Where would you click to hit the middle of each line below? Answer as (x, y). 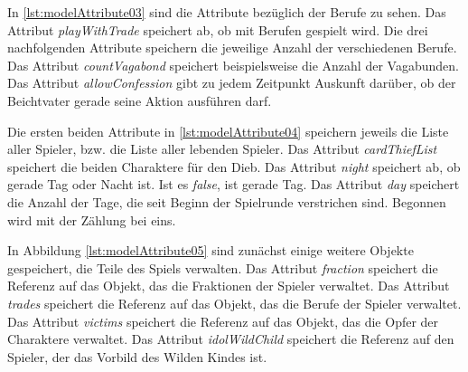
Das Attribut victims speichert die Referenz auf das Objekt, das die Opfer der (223, 321)
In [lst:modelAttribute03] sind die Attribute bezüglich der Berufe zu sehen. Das (227, 12)
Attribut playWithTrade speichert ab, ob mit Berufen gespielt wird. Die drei (218, 29)
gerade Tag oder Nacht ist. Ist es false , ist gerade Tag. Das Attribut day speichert (234, 184)
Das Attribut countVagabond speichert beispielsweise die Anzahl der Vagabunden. (233, 65)
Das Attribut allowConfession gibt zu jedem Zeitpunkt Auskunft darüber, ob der (232, 83)
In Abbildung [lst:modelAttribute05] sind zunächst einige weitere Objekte (211, 250)
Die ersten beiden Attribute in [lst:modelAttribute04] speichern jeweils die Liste (228, 131)
